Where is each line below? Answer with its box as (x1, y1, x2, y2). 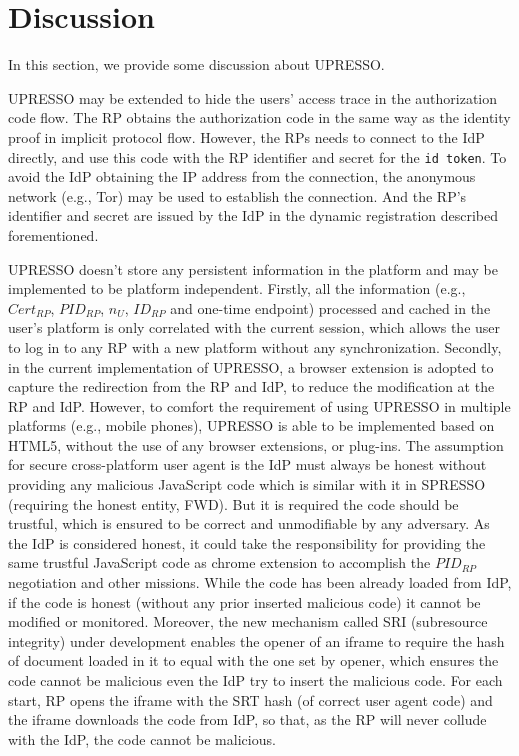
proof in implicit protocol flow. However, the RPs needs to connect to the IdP (8, 126, 485, 147)
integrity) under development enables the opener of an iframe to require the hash (8, 630, 505, 651)
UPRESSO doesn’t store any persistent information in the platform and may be (8, 258, 498, 279)
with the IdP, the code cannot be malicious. (8, 728, 276, 749)
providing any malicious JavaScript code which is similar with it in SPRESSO (8, 474, 486, 495)
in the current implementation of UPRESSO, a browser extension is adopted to (8, 356, 494, 377)
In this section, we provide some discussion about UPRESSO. (8, 54, 385, 75)
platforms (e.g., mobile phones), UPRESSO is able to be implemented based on (8, 415, 495, 436)
